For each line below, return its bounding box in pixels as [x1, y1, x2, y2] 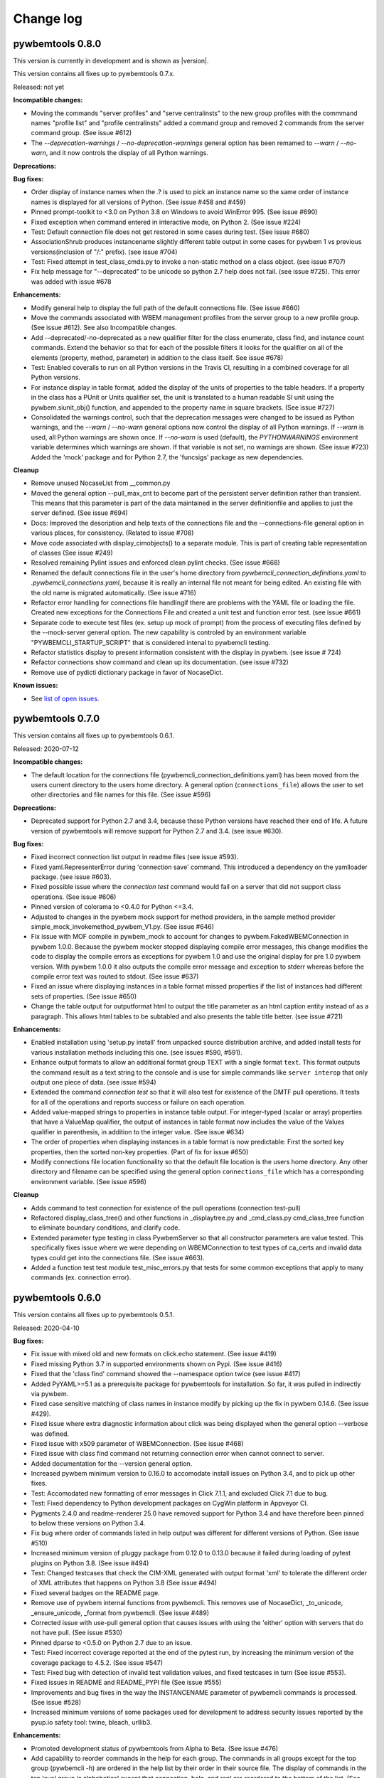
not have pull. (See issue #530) [31, 1629, 123, 1637]
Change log [13, 11, 83, 26]
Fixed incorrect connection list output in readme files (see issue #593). [31, 853, 239, 861]
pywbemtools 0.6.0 [13, 1292, 102, 1304]
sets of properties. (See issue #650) [31, 992, 137, 1001]
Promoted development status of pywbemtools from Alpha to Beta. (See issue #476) [31, 1744, 279, 1752]
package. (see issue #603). [31, 873, 112, 881]
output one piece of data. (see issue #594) [31, 1077, 156, 1086]
